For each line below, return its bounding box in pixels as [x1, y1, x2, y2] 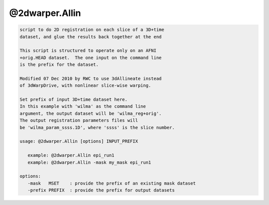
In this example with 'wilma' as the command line [19, 104, 146, 109]
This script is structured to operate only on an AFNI [19, 48, 156, 53]
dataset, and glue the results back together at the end [19, 34, 162, 39]
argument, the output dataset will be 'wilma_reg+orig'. [19, 110, 162, 116]
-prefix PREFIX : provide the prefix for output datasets [27, 188, 175, 193]
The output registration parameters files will [19, 118, 138, 123]
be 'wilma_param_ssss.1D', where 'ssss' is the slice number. [19, 125, 175, 130]
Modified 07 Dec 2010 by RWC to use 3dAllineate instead [19, 75, 162, 81]
